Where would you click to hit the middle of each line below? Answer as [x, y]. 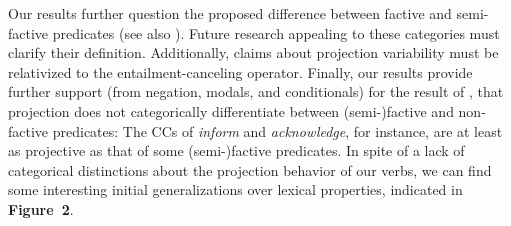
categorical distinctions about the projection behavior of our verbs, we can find [250, 169]
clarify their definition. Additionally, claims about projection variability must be [253, 52]
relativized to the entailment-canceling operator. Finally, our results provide [240, 71]
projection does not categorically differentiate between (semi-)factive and [231, 110]
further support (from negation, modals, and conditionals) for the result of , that [256, 91]
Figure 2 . [41, 208]
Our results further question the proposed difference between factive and [230, 13]
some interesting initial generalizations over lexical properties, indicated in [235, 189]
